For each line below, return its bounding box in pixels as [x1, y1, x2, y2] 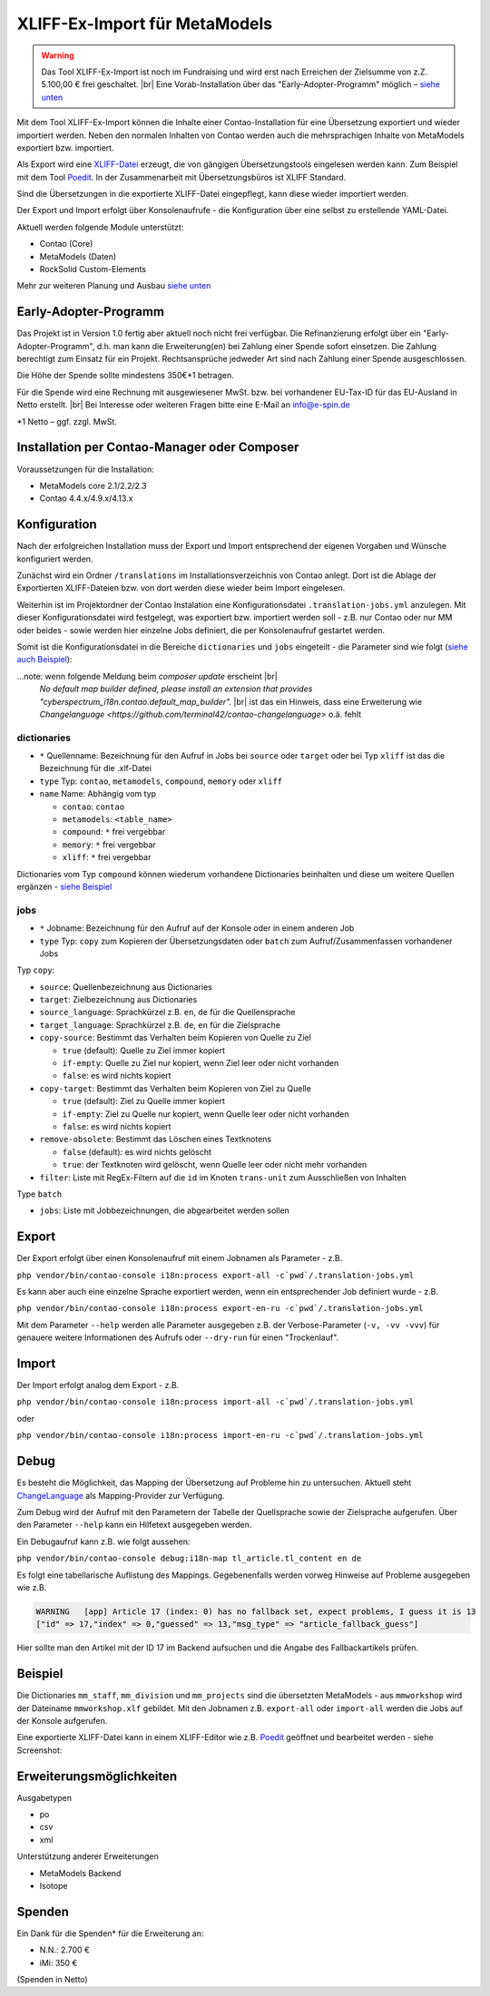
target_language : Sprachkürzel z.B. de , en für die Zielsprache [39, 1019, 281, 1030]
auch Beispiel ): [16, 654, 73, 665]
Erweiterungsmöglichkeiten [16, 1768, 178, 1784]
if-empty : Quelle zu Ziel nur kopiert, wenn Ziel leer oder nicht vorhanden [62, 1058, 339, 1069]
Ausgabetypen [16, 1792, 73, 1803]
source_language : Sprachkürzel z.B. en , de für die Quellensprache [39, 1007, 296, 1018]
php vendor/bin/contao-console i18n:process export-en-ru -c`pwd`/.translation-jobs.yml [16, 1303, 424, 1314]
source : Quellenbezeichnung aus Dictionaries [39, 981, 212, 993]
